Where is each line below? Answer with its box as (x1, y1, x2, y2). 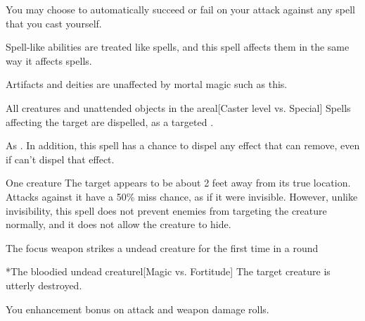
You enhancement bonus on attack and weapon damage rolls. (6, 301, 269, 316)
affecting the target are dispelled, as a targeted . (6, 114, 214, 129)
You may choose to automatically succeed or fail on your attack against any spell (6, 2, 355, 16)
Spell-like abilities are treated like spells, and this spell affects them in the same (6, 39, 350, 54)
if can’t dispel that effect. (6, 151, 115, 166)
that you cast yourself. (6, 15, 102, 30)
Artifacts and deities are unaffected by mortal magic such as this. (6, 77, 288, 92)
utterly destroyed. (6, 277, 82, 292)
